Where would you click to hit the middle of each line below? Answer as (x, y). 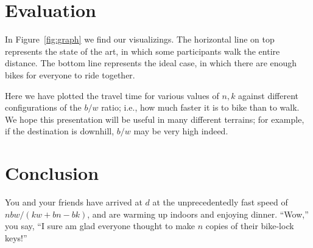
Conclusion (52, 173)
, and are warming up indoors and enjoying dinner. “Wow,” (198, 214)
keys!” (16, 237)
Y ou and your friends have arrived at (74, 202)
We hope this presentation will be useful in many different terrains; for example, (155, 119)
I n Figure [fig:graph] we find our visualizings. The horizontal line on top (140, 39)
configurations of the (43, 107)
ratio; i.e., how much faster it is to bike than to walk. (200, 107)
